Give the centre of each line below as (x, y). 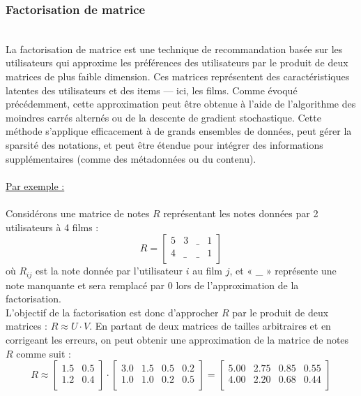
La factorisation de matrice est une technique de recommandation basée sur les (174, 49)
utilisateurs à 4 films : (52, 227)
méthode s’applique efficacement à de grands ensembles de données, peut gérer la (179, 131)
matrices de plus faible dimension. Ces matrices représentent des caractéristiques (178, 76)
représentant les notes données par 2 (241, 213)
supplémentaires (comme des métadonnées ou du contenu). (131, 158)
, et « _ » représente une (283, 271)
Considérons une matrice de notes (78, 213)
